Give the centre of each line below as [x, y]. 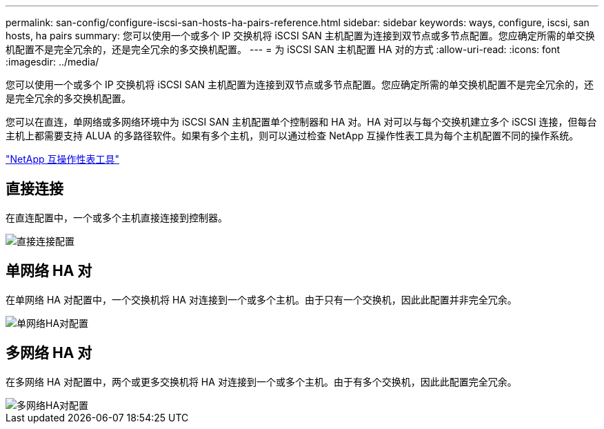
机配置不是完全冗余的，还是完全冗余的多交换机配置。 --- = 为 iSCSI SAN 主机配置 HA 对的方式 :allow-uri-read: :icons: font [283, 49]
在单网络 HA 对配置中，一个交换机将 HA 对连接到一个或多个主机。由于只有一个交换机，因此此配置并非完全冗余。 [261, 299]
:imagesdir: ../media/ [52, 62]
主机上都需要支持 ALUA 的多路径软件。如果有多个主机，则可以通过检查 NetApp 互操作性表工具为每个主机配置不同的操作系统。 [292, 136]
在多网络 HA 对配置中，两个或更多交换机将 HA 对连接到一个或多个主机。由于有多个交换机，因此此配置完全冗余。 [261, 381]
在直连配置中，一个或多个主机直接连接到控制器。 [117, 217]
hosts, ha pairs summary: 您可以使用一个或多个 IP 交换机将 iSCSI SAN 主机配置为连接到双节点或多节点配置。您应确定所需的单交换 [300, 36]
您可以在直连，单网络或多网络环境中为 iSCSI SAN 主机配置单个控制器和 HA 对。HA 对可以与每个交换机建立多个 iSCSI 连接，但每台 [301, 122]
